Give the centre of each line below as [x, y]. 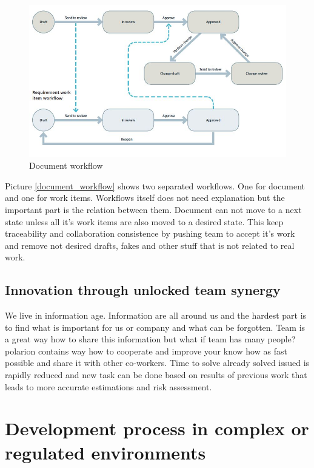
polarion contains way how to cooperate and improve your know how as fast [146, 351]
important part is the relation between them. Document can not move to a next [153, 209]
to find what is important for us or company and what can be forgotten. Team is [155, 327]
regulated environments [105, 452]
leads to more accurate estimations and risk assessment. [109, 386]
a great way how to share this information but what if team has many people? [150, 339]
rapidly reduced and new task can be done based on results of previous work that [156, 375]
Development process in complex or [157, 428]
